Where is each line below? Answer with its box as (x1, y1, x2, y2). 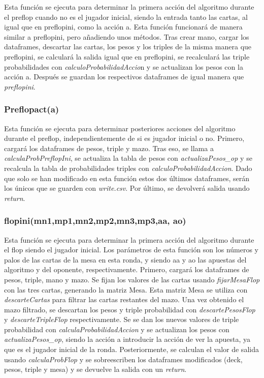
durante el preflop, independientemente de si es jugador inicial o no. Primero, (4, 133, 245, 143)
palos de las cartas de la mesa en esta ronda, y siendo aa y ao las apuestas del (4, 254, 247, 265)
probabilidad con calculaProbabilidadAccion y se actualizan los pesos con (4, 324, 229, 334)
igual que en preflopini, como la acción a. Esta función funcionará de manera (4, 21, 243, 32)
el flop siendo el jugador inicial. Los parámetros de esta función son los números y (4, 244, 258, 255)
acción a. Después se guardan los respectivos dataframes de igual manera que (4, 71, 244, 82)
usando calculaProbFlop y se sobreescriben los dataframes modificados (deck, (4, 354, 243, 364)
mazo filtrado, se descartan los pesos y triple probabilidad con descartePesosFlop (4, 304, 255, 314)
